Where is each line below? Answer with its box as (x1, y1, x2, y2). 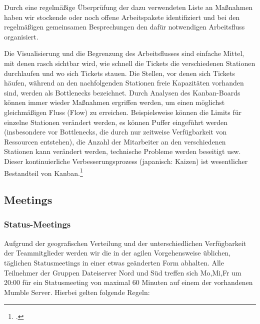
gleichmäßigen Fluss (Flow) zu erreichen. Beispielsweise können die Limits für (4, 106, 241, 117)
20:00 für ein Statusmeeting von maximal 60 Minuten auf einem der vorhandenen (4, 277, 253, 287)
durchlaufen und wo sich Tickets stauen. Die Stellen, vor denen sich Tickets (4, 67, 235, 78)
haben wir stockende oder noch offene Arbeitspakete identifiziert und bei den (4, 11, 240, 22)
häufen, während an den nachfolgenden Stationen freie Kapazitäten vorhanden (4, 77, 244, 88)
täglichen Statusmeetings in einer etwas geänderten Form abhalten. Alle (4, 257, 224, 267)
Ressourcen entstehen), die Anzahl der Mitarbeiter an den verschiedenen (4, 136, 226, 146)
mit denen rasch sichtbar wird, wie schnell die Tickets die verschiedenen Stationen (4, 57, 255, 68)
